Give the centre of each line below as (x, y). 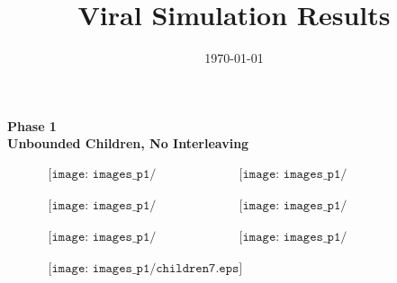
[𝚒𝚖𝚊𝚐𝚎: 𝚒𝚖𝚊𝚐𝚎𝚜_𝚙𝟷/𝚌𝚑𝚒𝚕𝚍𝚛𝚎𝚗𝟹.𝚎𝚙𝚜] (102, 205)
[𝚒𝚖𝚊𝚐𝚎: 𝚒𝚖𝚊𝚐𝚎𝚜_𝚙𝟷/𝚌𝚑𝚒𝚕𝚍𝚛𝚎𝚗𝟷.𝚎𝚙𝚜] (102, 174)
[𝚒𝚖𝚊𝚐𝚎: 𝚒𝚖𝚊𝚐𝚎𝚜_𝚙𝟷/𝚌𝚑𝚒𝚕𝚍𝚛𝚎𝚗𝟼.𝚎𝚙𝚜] (293, 237)
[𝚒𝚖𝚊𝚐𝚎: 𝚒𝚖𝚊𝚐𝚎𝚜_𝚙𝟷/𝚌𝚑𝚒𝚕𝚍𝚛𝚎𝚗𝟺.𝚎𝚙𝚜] (293, 205)
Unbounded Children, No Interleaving (128, 143)
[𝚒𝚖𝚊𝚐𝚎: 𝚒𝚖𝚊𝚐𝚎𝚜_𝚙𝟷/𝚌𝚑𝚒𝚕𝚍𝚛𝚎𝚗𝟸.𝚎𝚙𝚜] (293, 174)
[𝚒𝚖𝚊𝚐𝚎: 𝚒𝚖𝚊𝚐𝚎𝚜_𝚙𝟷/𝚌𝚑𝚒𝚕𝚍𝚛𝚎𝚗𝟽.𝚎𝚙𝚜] (145, 269)
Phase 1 (32, 125)
